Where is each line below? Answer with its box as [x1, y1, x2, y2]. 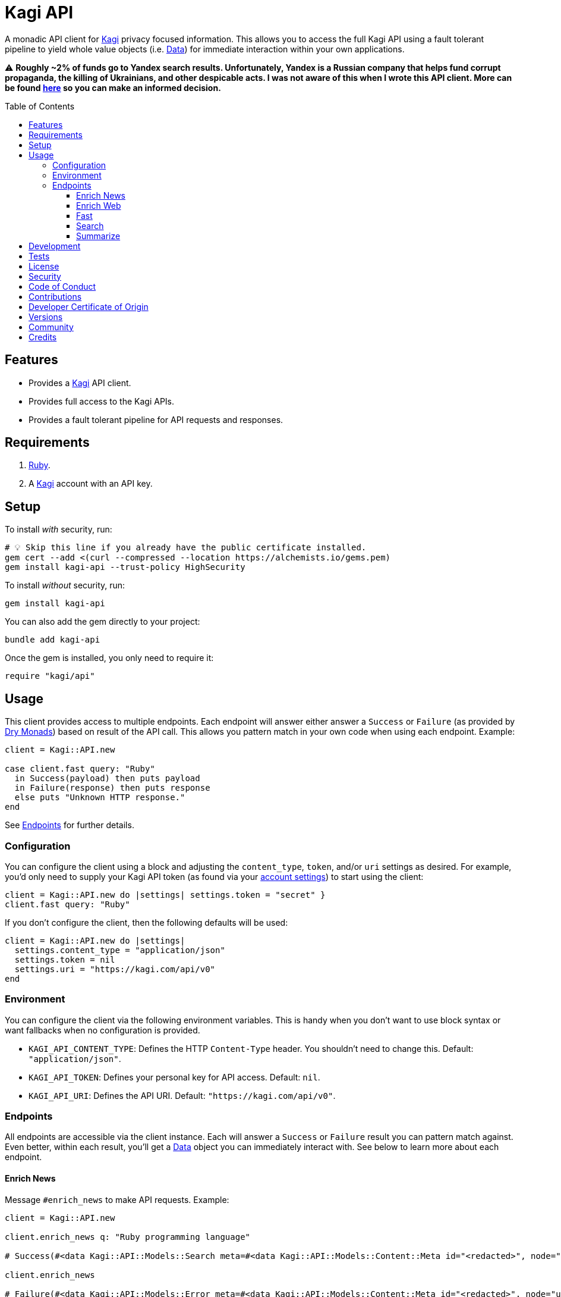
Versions [29, 311, 63, 322]
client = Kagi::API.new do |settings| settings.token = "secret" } [5, 889, 326, 900]
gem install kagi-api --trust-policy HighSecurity [5, 562, 245, 572]
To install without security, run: [5, 580, 125, 591]
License [29, 261, 59, 271]
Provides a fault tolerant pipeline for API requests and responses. [29, 414, 283, 425]
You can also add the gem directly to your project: [5, 616, 200, 627]
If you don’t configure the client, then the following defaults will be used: [5, 917, 288, 928]
